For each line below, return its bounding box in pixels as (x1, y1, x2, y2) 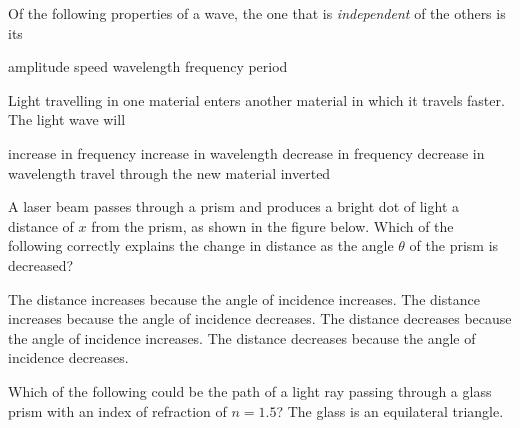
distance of (8, 215, 74, 236)
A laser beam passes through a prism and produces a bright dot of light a (8, 196, 459, 217)
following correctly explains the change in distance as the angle (8, 235, 394, 256)
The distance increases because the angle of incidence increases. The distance (8, 288, 480, 309)
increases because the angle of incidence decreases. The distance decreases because (8, 308, 512, 329)
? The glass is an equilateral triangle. (276, 400, 504, 421)
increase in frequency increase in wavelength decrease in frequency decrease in (8, 142, 485, 163)
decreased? (8, 254, 74, 275)
